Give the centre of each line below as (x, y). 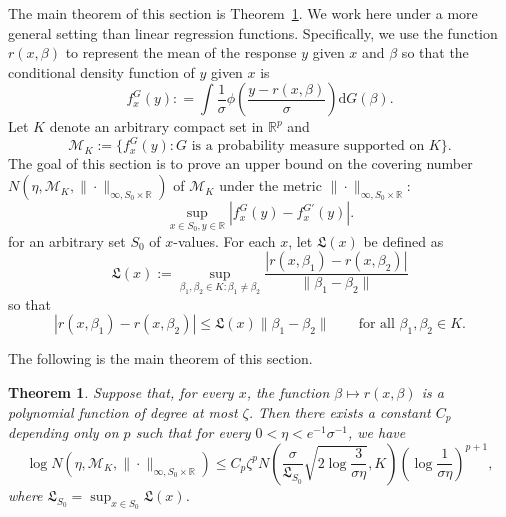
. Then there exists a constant (339, 411)
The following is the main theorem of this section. (160, 358)
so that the (435, 52)
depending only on (63, 432)
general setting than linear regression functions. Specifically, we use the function (253, 32)
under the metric (270, 185)
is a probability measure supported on (308, 146)
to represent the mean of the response (181, 52)
